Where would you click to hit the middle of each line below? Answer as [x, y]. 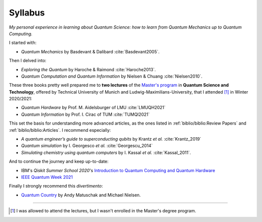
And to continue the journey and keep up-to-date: [59, 161]
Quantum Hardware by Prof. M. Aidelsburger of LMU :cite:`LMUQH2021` [93, 108]
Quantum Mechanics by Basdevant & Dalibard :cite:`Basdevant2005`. [90, 51]
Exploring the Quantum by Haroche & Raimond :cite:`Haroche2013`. [89, 69]
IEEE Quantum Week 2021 [47, 177]
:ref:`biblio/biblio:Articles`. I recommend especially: [60, 130]
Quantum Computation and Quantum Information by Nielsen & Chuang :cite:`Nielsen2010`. [112, 76]
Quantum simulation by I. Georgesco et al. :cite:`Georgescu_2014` [87, 146]
